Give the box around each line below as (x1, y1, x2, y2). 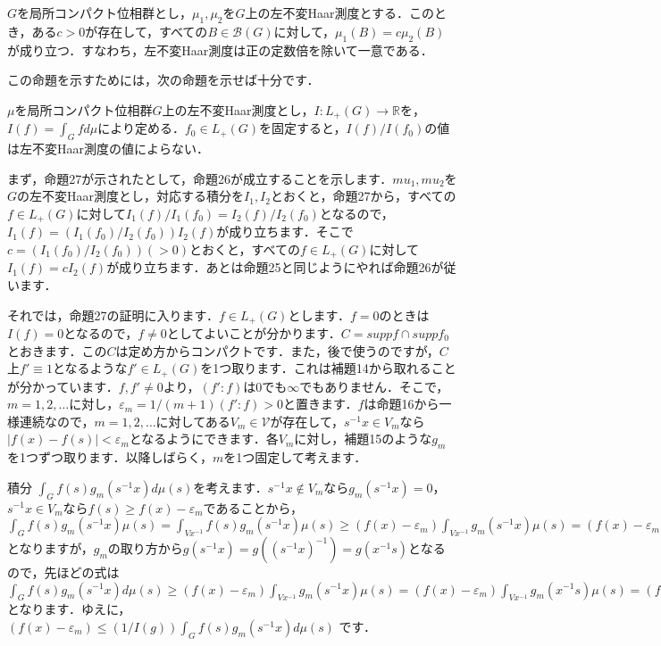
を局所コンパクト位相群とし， (17, 4, 193, 21)
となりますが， (7, 538, 94, 557)
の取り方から (107, 538, 183, 557)
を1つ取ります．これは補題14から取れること (200, 359, 456, 377)
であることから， (203, 498, 303, 517)
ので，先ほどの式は (7, 562, 120, 581)
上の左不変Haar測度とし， (162, 100, 314, 119)
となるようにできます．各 (129, 429, 279, 448)
